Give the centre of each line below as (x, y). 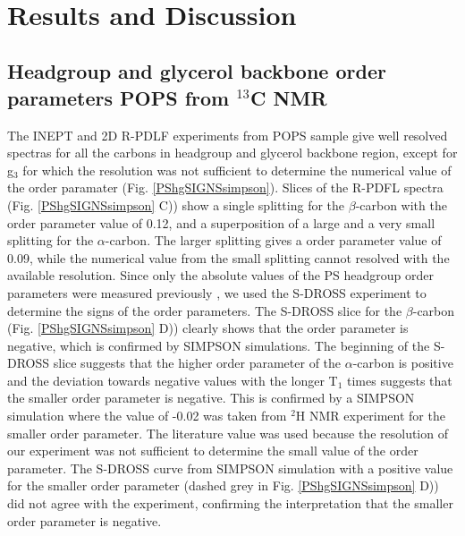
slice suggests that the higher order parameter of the (197, 363)
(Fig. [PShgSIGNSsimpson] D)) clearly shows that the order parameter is (208, 328)
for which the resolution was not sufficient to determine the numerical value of (237, 170)
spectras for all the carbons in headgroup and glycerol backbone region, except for (232, 153)
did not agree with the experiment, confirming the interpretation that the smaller (230, 503)
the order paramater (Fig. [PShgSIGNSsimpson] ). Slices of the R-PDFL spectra (225, 187)
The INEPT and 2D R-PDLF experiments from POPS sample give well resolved (228, 135)
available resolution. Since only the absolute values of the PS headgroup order (221, 275)
